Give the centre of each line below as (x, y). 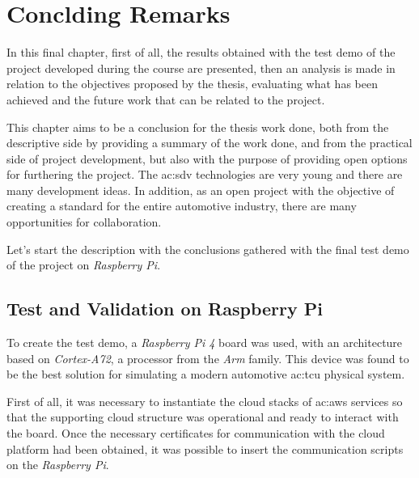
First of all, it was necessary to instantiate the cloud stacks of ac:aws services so (205, 401)
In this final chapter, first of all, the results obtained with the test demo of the (201, 52)
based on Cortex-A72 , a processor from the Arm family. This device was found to (208, 358)
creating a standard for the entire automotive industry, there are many (182, 206)
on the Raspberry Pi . (58, 465)
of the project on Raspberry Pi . (84, 265)
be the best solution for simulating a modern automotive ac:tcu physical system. (206, 374)
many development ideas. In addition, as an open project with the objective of (201, 190)
